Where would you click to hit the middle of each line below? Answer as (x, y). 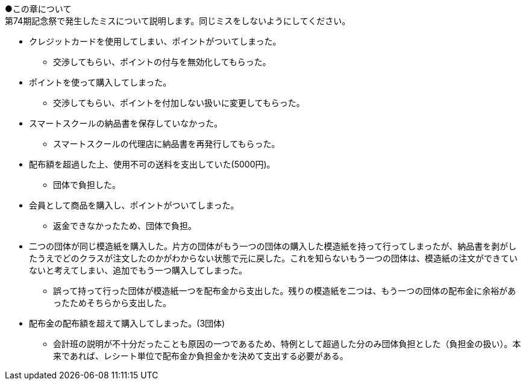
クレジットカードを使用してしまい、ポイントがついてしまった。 (155, 41)
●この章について (38, 9)
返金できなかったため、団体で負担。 (125, 226)
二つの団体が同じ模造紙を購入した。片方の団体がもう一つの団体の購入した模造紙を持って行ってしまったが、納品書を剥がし (273, 246)
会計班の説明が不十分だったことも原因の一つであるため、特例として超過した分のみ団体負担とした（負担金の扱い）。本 (287, 344)
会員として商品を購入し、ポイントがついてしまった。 (134, 205)
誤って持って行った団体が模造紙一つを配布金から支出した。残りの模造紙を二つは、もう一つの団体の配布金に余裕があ (285, 291)
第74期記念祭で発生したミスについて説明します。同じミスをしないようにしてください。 (178, 21)
